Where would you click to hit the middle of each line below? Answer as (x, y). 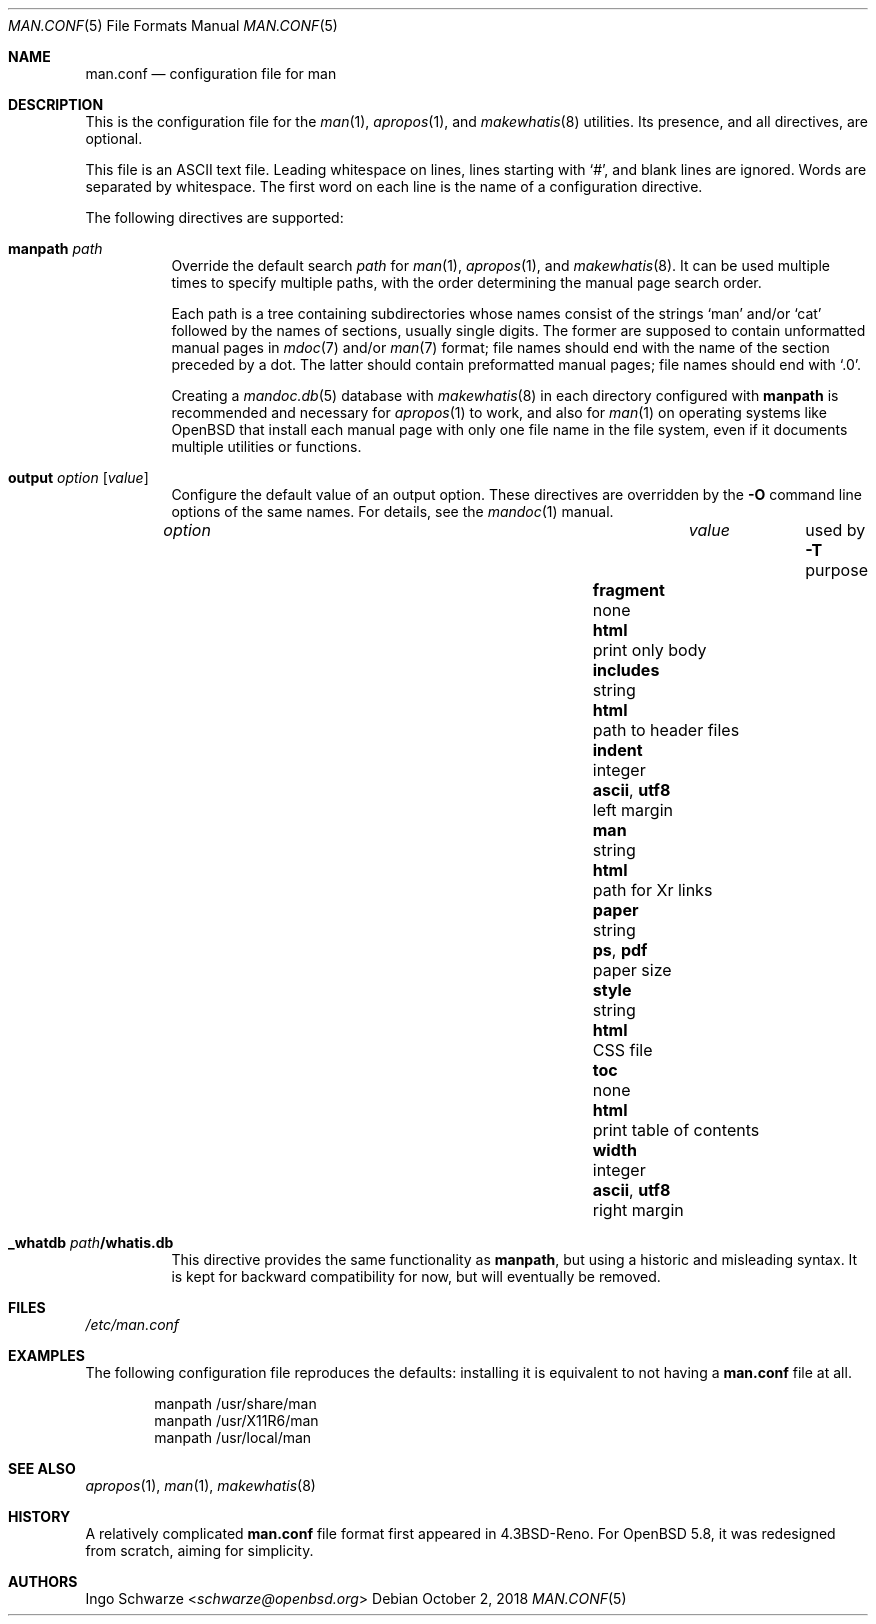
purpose (836, 570)
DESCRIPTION (56, 104)
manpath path (55, 248)
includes (626, 670)
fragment (628, 590)
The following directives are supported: (214, 217)
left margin (632, 810)
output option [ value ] (78, 477)
